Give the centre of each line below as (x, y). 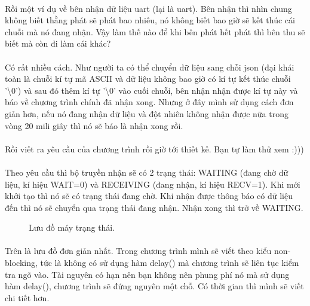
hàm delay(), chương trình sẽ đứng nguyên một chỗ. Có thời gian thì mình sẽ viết (154, 286)
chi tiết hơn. (27, 297)
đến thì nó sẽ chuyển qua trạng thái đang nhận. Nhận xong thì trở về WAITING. (154, 207)
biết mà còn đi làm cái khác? (58, 43)
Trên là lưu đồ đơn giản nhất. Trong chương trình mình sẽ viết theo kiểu (138, 251)
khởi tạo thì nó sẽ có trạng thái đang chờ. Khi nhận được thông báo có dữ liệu (149, 196)
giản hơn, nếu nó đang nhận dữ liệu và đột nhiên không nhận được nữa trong (147, 113)
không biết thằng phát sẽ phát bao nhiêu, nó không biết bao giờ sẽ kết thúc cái (150, 20)
